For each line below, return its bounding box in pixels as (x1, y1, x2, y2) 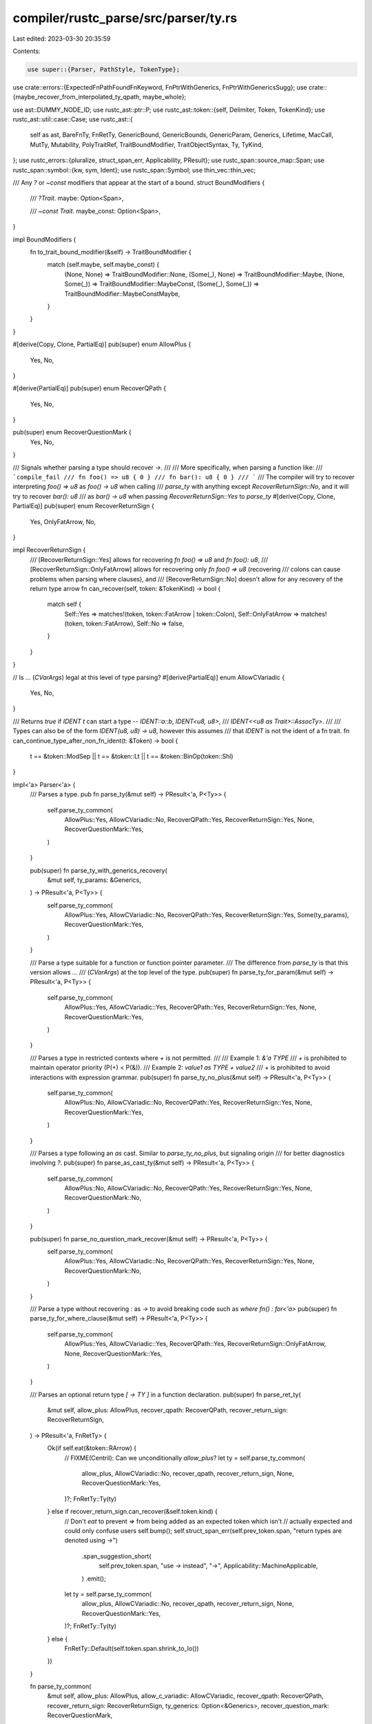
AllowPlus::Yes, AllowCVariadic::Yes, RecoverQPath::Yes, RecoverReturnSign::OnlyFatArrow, (64, 1340, 327, 1348)
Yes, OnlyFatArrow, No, (30, 517, 96, 525)
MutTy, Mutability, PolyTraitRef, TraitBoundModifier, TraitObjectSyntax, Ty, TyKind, (30, 140, 263, 148)
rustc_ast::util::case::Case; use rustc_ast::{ (12, 115, 134, 123)
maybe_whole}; (142, 93, 187, 101)
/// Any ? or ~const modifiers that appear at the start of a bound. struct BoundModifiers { (12, 179, 265, 187)
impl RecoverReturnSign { (12, 545, 86, 554)
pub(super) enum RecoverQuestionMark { (12, 428, 132, 437)
